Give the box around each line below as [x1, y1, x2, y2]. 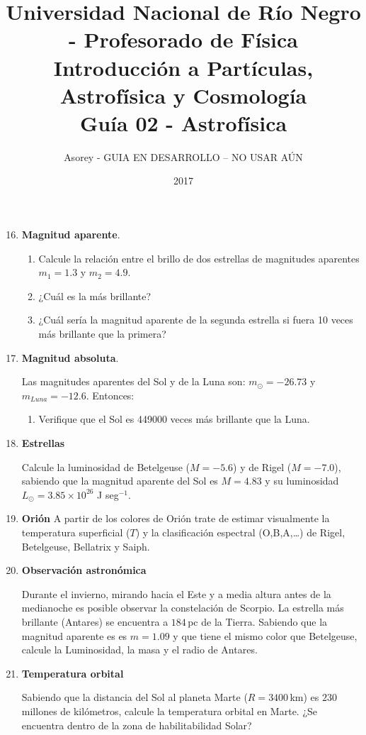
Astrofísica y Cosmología [59, 80, 307, 109]
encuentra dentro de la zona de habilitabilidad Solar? [21, 717, 252, 732]
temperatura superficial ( [21, 524, 130, 539]
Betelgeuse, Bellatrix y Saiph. [21, 538, 150, 553]
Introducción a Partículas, [53, 52, 314, 82]
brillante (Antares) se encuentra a [21, 614, 168, 629]
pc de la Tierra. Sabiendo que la [188, 614, 328, 629]
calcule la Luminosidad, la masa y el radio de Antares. [21, 642, 258, 657]
